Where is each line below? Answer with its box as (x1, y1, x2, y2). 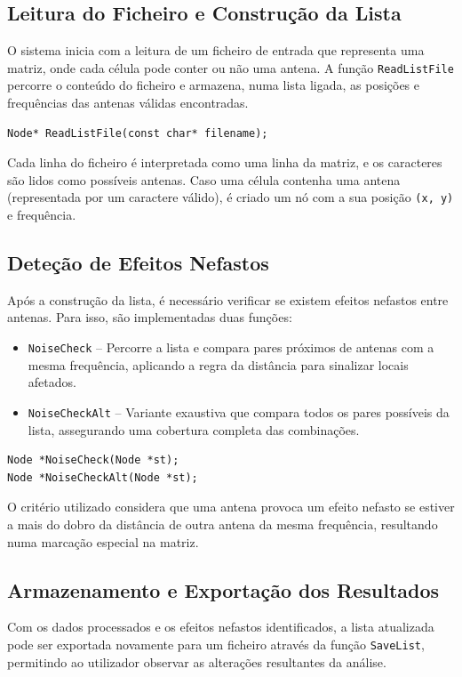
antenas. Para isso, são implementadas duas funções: (7, 308, 292, 326)
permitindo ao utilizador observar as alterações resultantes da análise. (7, 652, 386, 671)
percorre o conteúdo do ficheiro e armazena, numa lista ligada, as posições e (7, 76, 420, 94)
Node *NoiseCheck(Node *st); (7, 454, 179, 467)
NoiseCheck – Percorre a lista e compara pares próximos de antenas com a (28, 338, 434, 357)
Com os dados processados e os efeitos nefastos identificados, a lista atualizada (7, 617, 434, 636)
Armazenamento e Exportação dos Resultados (7, 576, 440, 603)
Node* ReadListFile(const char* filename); (7, 126, 268, 140)
